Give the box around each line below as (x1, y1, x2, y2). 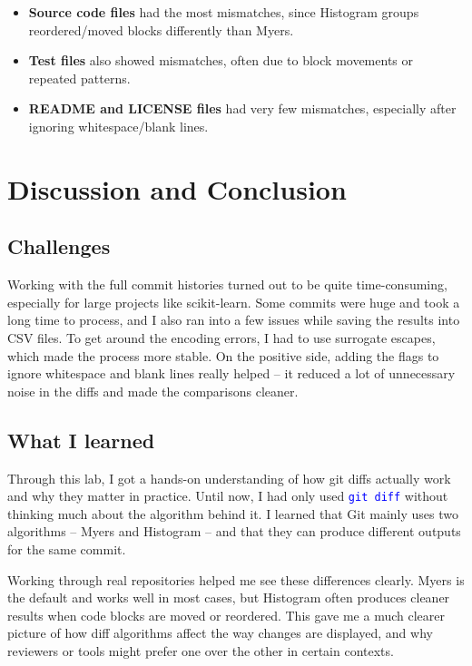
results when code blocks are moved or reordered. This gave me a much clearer (7, 605, 445, 624)
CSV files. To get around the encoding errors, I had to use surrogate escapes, (7, 328, 436, 347)
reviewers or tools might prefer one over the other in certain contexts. (7, 641, 394, 660)
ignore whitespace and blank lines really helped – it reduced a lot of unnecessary (7, 364, 456, 383)
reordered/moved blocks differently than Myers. (28, 20, 294, 39)
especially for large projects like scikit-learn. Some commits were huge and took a (7, 292, 460, 311)
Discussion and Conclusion (7, 170, 347, 207)
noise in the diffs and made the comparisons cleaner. (7, 381, 299, 400)
